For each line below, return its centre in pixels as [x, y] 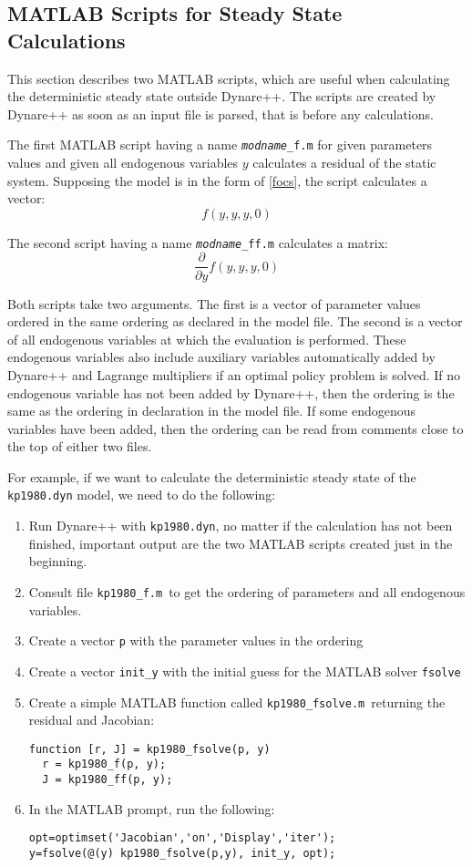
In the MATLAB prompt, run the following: [152, 808]
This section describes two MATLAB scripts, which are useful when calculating [229, 78]
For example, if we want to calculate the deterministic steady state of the [212, 476]
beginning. [58, 561]
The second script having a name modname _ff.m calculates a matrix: [198, 242]
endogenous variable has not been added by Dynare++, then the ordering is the [231, 392]
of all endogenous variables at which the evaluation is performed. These [207, 339]
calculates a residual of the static [344, 163]
